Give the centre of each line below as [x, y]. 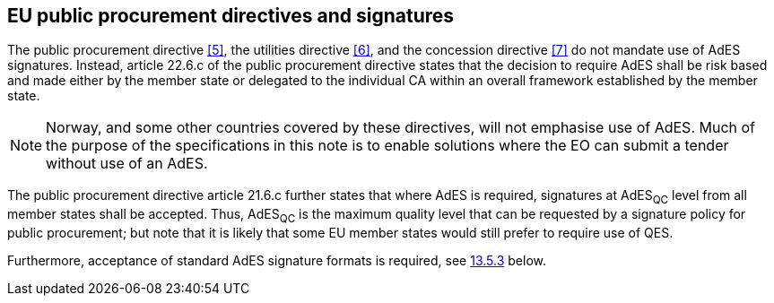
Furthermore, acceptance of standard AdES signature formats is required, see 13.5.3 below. [277, 261]
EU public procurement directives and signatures [231, 16]
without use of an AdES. [127, 164]
